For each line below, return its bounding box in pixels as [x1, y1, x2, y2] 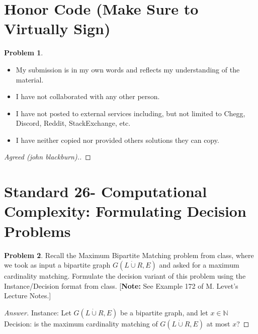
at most [206, 318, 230, 328]
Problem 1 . [4, 47, 43, 58]
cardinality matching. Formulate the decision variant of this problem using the [4, 271, 246, 281]
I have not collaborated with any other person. [16, 91, 160, 102]
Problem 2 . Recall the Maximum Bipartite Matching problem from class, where [4, 249, 254, 260]
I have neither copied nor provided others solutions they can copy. [16, 134, 219, 145]
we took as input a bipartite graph [4, 260, 111, 270]
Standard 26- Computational [4, 181, 207, 202]
